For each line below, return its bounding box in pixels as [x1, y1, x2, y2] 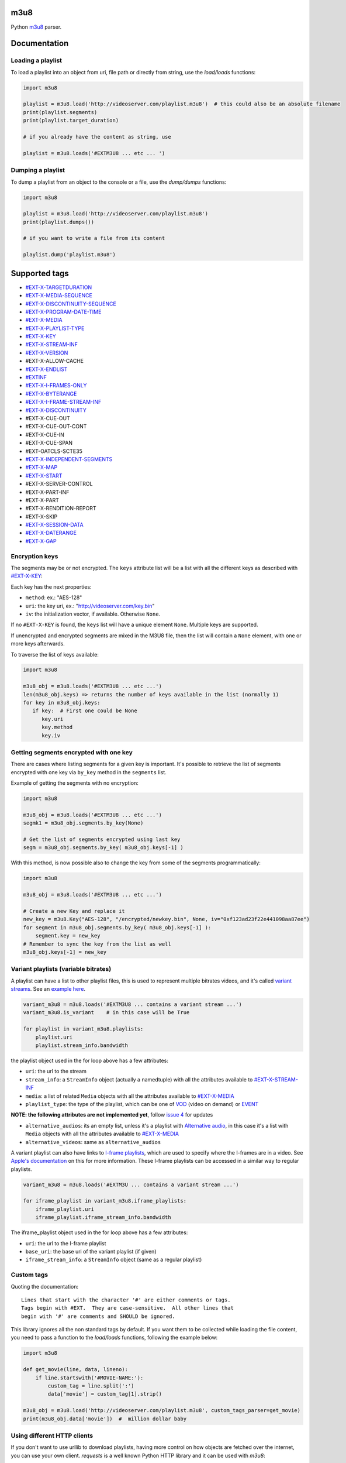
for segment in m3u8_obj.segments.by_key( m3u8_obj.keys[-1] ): [23, 924, 212, 930]
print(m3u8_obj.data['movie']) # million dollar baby [23, 1415, 187, 1422]
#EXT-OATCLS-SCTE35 [25, 448, 83, 455]
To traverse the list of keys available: [11, 651, 99, 658]
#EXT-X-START [25, 472, 63, 479]
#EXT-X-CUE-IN [25, 431, 64, 438]
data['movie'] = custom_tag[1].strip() [47, 1390, 162, 1397]
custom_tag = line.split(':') [47, 1383, 134, 1389]
